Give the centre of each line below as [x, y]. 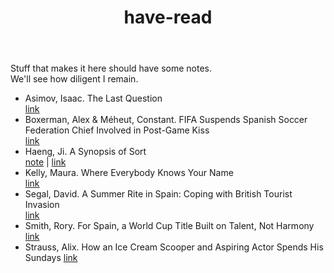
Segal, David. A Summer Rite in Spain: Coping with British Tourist [158, 194]
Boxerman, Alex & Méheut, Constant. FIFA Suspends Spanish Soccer [166, 120]
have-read [168, 17]
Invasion [42, 205]
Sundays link [51, 258]
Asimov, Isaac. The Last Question [93, 98]
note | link [45, 162]
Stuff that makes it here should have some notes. [111, 68]
